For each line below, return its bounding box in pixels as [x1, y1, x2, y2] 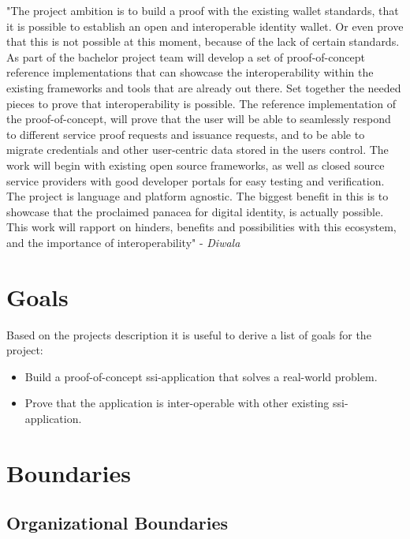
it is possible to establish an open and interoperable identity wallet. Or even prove [6, 17, 404, 34]
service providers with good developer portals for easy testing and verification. [6, 172, 385, 189]
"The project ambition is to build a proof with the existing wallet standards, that [6, 2, 399, 18]
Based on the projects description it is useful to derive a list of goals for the [6, 326, 371, 342]
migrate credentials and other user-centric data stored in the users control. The [6, 141, 389, 158]
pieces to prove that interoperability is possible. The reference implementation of [6, 95, 396, 111]
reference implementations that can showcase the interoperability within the [6, 64, 374, 80]
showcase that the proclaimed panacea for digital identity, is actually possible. [6, 203, 384, 219]
